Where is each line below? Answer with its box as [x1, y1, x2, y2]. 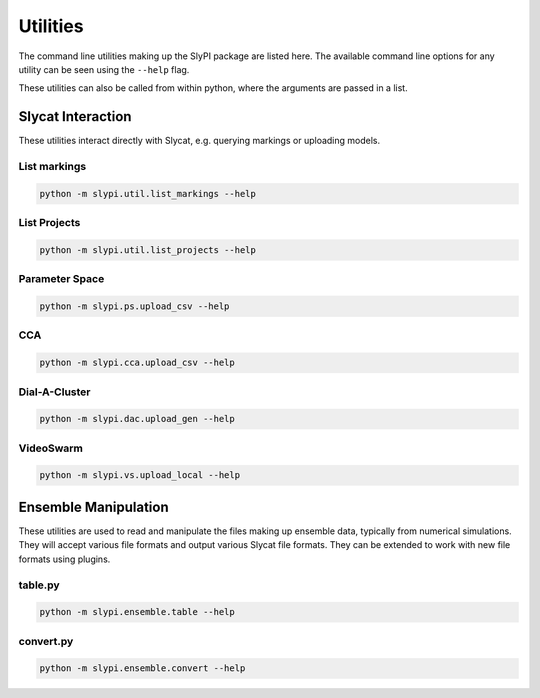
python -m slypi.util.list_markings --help [39, 188, 257, 199]
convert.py [18, 634, 74, 648]
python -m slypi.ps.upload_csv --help [39, 301, 230, 312]
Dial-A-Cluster [18, 385, 91, 399]
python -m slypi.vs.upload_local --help [39, 470, 240, 481]
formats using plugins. [18, 553, 111, 565]
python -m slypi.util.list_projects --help [39, 244, 257, 255]
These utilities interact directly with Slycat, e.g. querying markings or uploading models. [18, 135, 380, 147]
